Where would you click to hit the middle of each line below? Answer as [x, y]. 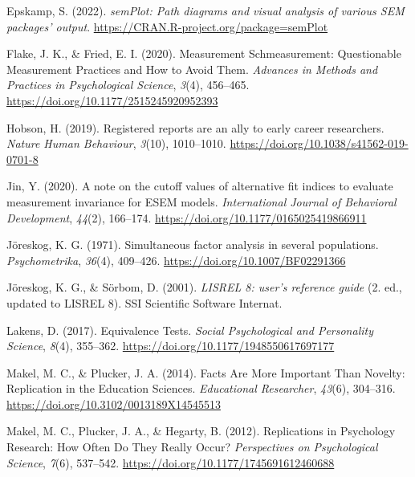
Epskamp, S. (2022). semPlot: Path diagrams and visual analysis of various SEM [205, 10]
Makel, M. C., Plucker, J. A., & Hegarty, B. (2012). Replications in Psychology [201, 431]
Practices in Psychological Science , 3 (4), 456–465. [128, 85]
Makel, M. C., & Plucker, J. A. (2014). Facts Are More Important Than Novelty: [206, 372]
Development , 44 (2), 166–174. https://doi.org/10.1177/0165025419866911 [187, 217]
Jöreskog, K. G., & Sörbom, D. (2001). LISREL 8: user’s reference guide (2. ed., [204, 287]
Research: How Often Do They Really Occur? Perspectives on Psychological [192, 447]
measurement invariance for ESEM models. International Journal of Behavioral [201, 201]
